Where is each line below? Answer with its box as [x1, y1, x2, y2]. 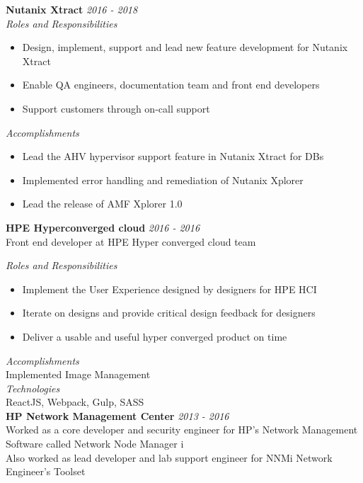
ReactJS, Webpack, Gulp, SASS [6, 394, 144, 409]
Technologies [6, 380, 60, 395]
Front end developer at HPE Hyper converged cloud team [6, 234, 256, 249]
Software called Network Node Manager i [6, 436, 184, 451]
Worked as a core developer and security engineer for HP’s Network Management [6, 422, 358, 437]
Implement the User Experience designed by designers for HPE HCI [22, 281, 317, 296]
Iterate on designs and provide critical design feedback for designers [22, 305, 316, 320]
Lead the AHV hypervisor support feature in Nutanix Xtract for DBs [22, 149, 324, 164]
